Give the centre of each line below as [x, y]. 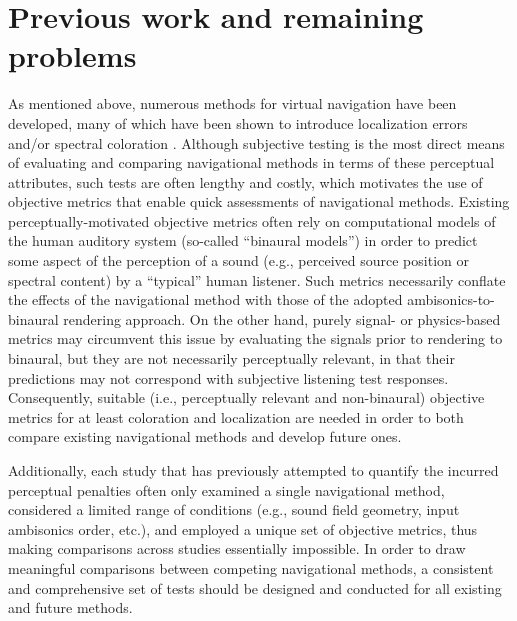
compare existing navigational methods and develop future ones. [205, 436]
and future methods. [70, 607]
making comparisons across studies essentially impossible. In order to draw [237, 548]
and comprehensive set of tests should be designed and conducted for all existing [255, 587]
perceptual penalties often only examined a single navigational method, [226, 489]
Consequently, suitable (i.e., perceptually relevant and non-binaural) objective [246, 397]
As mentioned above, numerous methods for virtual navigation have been [232, 103]
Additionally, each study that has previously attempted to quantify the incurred [253, 470]
